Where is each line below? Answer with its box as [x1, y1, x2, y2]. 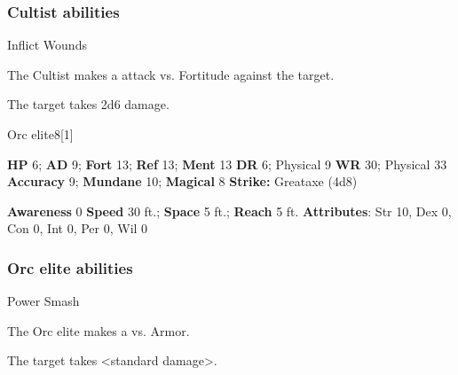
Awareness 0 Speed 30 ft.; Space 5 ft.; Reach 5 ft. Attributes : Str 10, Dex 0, [7, 201, 452, 220]
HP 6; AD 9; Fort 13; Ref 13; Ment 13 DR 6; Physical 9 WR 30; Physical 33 [7, 154, 447, 173]
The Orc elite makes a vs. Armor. [7, 321, 190, 340]
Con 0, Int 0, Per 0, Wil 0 [7, 219, 148, 238]
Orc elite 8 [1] [7, 125, 74, 143]
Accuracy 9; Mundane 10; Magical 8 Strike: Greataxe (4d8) [7, 172, 358, 191]
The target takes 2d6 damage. [7, 95, 170, 113]
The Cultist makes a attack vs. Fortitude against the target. [7, 65, 335, 83]
